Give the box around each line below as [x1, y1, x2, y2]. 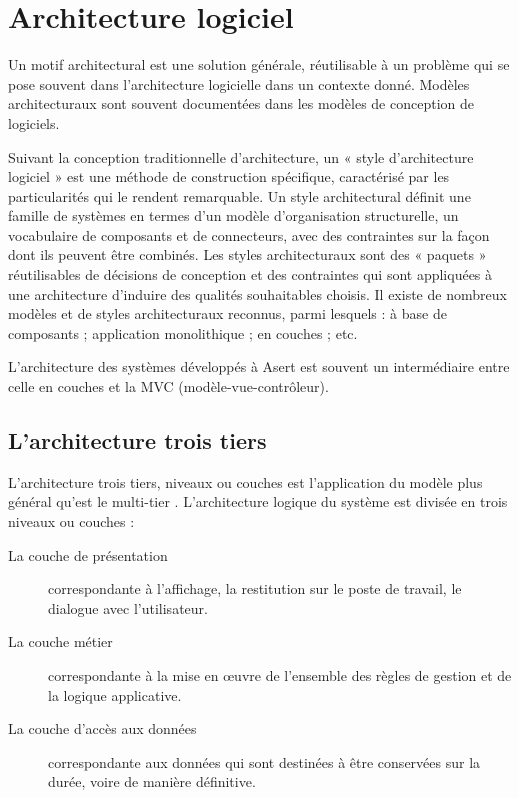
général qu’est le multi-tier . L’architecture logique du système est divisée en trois [8, 491, 508, 512]
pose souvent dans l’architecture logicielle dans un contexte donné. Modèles [8, 73, 470, 94]
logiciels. [8, 112, 60, 133]
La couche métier [8, 631, 113, 652]
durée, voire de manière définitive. [48, 771, 256, 792]
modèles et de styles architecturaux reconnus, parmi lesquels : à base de [8, 303, 447, 324]
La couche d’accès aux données [8, 718, 197, 739]
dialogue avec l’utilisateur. [48, 597, 208, 618]
